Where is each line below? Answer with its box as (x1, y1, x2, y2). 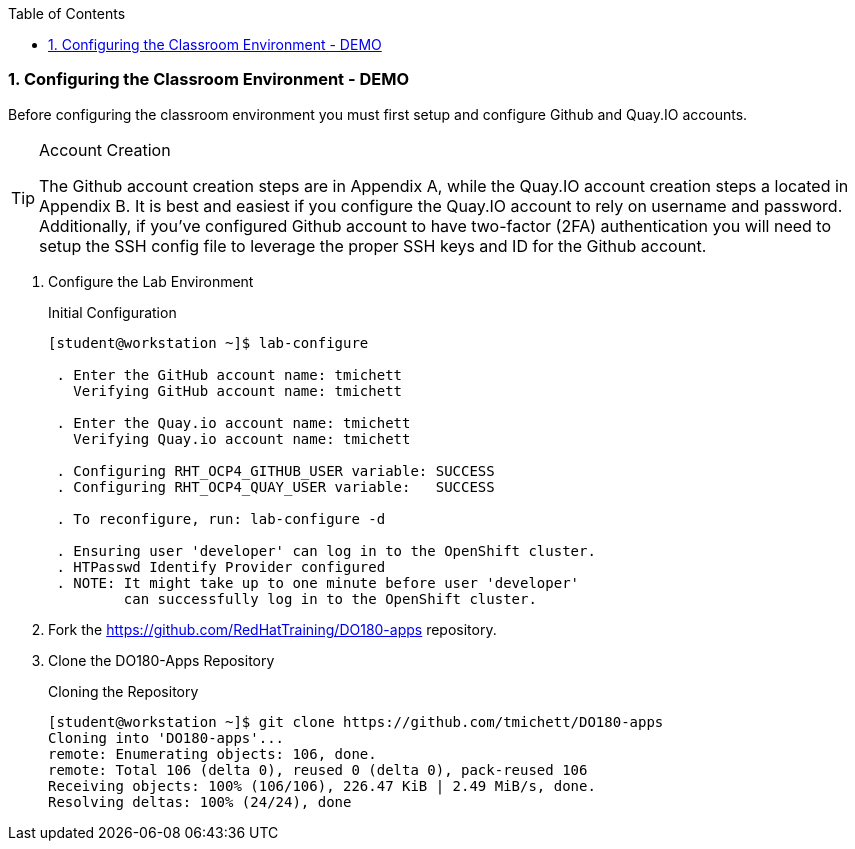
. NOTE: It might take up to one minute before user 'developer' (56, 574, 580, 591)
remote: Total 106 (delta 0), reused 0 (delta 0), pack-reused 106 (48, 761, 588, 778)
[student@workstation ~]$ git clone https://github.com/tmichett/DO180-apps (48, 713, 664, 730)
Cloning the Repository (48, 682, 199, 700)
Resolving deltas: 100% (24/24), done (48, 793, 352, 810)
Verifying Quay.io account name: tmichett (73, 430, 411, 447)
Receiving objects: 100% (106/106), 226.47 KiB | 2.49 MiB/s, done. (48, 777, 596, 794)
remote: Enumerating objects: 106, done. (48, 745, 377, 762)
